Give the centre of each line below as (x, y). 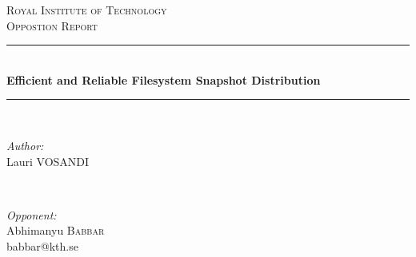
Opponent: (32, 214)
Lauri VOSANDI (48, 161)
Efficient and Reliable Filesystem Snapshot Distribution (164, 79)
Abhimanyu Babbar (56, 230)
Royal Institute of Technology (87, 10)
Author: (25, 145)
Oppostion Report (52, 25)
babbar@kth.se (42, 245)
